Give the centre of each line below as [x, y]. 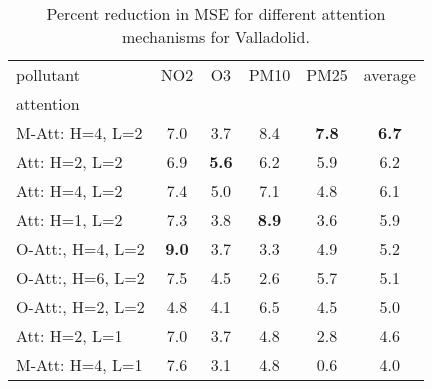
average [389, 74]
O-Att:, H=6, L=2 [80, 277]
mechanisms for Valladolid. [216, 36]
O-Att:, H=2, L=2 [80, 306]
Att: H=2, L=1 [69, 335]
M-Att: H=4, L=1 [79, 364]
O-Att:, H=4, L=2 [80, 248]
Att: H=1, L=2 [69, 219]
